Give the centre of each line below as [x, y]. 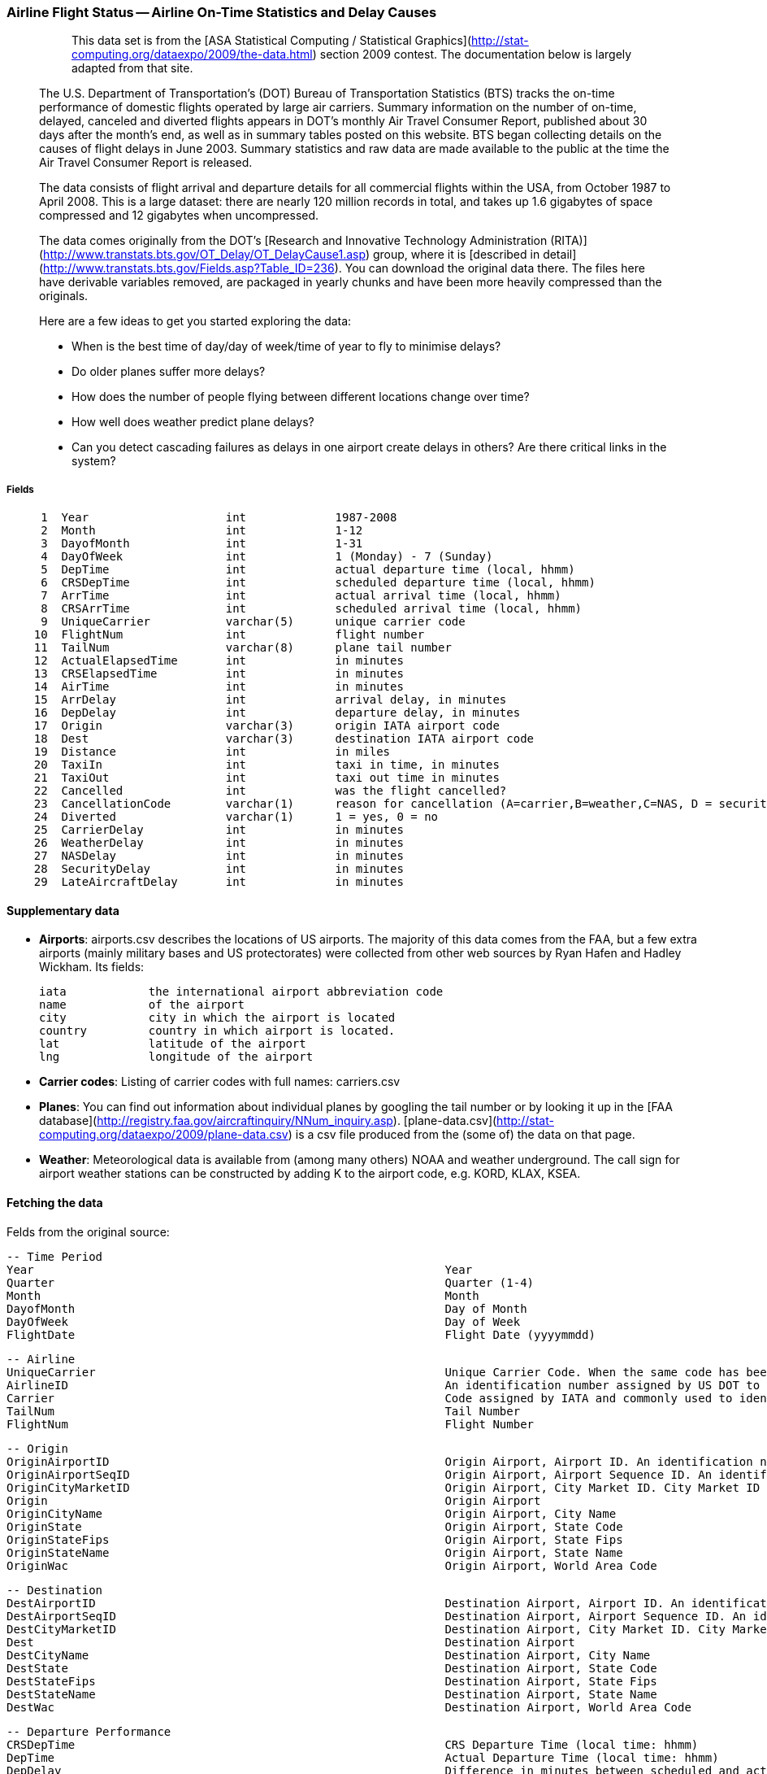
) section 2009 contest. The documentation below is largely [472, 54]
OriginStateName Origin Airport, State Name [315, 1552]
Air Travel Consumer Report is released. [146, 163]
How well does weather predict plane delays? [193, 422]
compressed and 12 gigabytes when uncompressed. [179, 216]
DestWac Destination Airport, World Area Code [349, 1707]
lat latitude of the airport [173, 1044]
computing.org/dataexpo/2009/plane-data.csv [164, 1135]
